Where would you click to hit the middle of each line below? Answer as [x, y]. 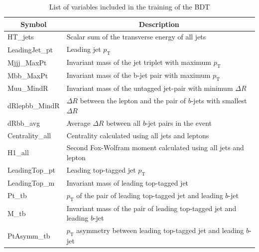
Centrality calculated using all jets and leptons [138, 135]
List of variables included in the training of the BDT [129, 6]
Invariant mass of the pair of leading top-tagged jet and [151, 208]
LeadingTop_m [31, 182]
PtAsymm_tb [29, 235]
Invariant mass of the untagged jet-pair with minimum [150, 88]
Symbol [34, 24]
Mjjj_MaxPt [27, 62]
